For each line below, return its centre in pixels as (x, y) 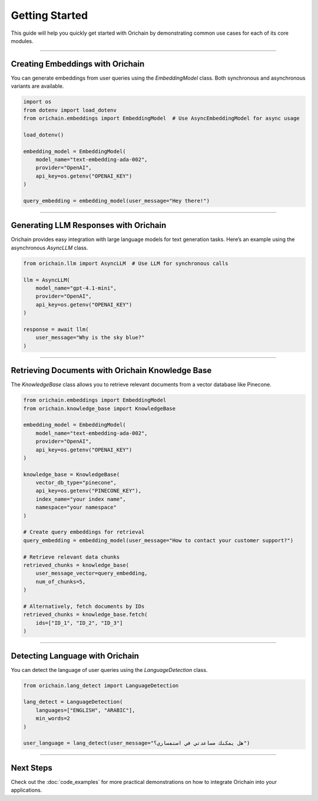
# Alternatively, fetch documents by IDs (84, 606)
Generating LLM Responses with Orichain (89, 225)
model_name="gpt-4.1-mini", (76, 288)
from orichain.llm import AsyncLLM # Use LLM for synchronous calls (126, 263)
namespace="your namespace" (76, 507)
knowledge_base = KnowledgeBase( (72, 474)
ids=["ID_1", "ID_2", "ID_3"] (79, 623)
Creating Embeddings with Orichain (78, 64)
